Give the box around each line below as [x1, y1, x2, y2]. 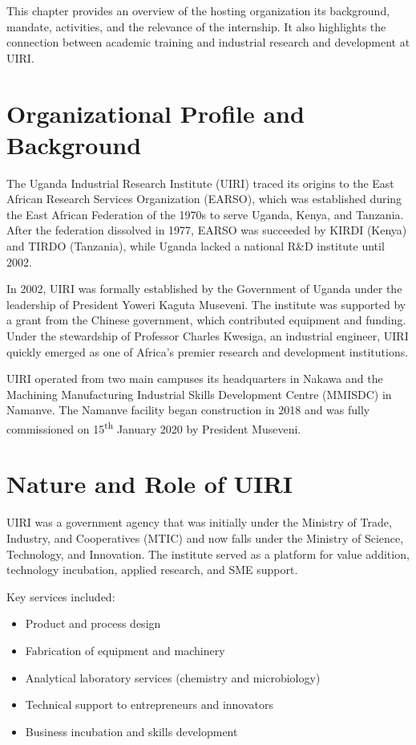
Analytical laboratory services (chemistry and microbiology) [25, 669, 321, 686]
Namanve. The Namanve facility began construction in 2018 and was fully [6, 401, 370, 418]
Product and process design [25, 615, 161, 632]
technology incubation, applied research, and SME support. [6, 561, 298, 578]
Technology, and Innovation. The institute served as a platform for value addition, [6, 545, 410, 562]
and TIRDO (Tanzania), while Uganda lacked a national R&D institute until [6, 238, 385, 254]
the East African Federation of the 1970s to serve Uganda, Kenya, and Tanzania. [6, 206, 404, 222]
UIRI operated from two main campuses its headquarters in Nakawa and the [6, 370, 383, 387]
